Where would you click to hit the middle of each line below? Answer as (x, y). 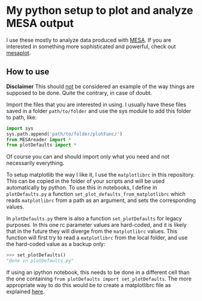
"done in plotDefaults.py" (40, 261)
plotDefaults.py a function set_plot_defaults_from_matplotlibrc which (96, 194)
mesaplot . (19, 52)
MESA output (40, 23)
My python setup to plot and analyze (100, 11)
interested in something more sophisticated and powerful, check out (91, 46)
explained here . (26, 291)
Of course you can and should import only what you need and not (88, 157)
